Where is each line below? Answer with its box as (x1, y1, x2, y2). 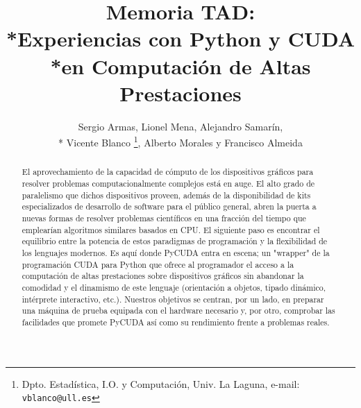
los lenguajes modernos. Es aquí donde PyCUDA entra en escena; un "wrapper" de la (22, 246, 330, 258)
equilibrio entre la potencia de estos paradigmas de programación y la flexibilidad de (22, 235, 328, 247)
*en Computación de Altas (50, 51, 311, 80)
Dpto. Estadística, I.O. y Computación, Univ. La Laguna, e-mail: (22, 376, 300, 391)
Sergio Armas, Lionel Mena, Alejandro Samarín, (78, 119, 283, 133)
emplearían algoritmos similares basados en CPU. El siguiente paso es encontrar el (22, 223, 320, 235)
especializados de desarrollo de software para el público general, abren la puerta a (22, 201, 317, 212)
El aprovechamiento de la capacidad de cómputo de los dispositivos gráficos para (22, 166, 314, 178)
